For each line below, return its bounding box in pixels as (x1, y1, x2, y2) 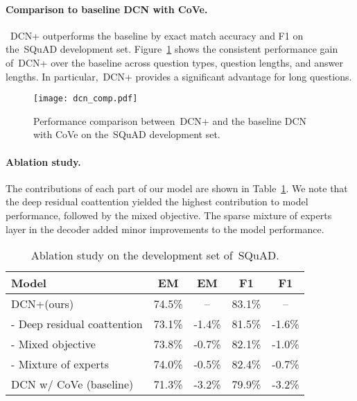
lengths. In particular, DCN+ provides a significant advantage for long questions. (6, 69, 352, 83)
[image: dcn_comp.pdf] (33, 94, 138, 104)
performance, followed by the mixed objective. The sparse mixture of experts (6, 208, 332, 222)
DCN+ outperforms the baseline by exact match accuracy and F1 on (10, 28, 304, 42)
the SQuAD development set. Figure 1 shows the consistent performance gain (6, 42, 338, 56)
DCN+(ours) (11, 296, 74, 312)
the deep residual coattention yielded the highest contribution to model (6, 194, 308, 209)
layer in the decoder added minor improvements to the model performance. (6, 221, 324, 236)
